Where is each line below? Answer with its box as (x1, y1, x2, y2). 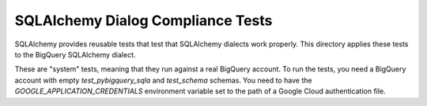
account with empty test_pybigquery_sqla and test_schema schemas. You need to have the (14, 75, 312, 85)
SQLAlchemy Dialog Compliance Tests (14, 12, 273, 29)
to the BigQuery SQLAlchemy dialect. (14, 49, 136, 59)
